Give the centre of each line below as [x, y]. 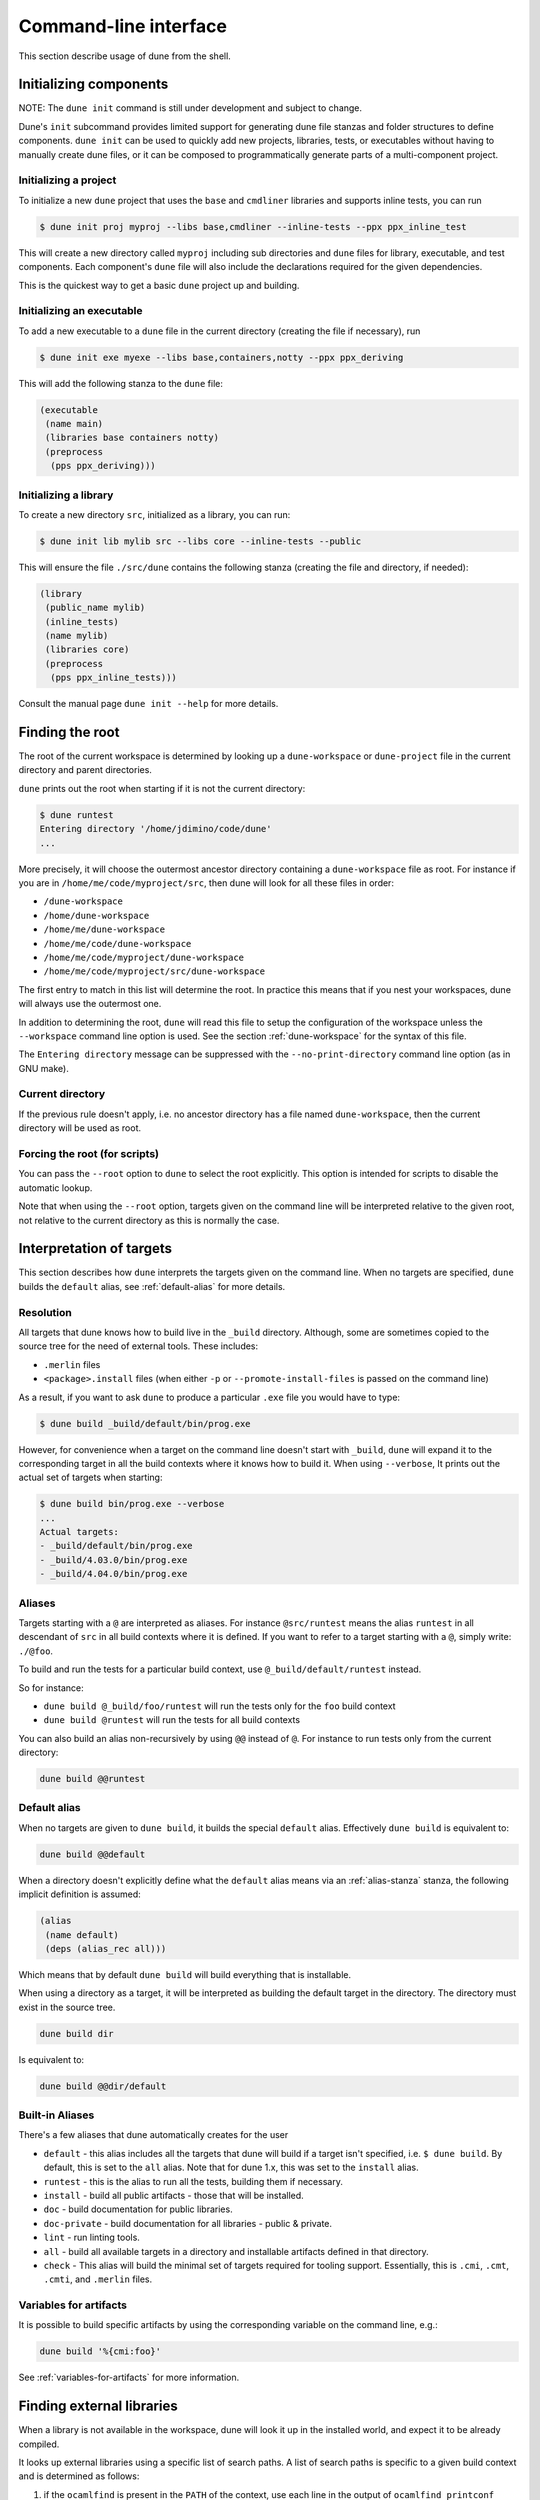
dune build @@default [92, 1854]
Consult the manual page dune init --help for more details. [148, 704]
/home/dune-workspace [96, 915]
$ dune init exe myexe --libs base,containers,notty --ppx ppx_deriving [221, 357]
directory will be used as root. [80, 1128]
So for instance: [51, 1687]
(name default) [82, 1934]
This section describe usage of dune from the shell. [125, 56]
